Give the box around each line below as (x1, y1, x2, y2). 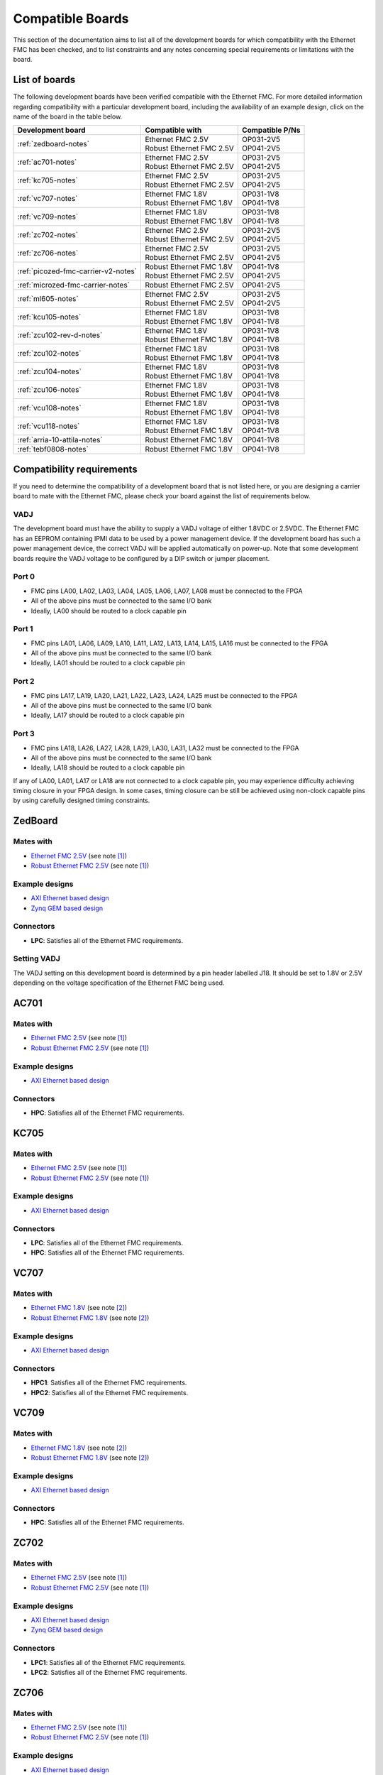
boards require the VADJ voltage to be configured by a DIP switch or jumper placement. (13, 554, 270, 562)
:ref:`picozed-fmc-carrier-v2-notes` (17, 266, 138, 276)
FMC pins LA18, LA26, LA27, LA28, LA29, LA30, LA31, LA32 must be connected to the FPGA (30, 743, 299, 752)
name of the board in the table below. (13, 112, 123, 121)
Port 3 (13, 728, 35, 738)
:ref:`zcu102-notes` (17, 349, 82, 359)
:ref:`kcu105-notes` (17, 312, 82, 322)
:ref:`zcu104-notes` (17, 366, 82, 376)
